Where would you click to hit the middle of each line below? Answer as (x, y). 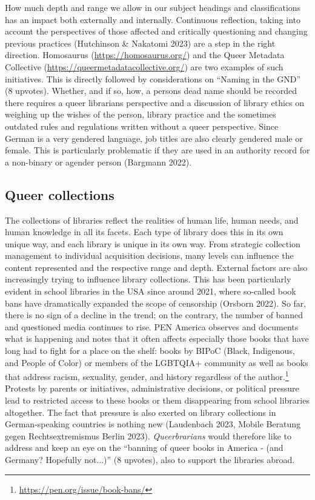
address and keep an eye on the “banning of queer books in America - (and (144, 448)
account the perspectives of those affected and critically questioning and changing (156, 31)
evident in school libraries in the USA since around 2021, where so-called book (151, 291)
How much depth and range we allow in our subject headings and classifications (153, 7)
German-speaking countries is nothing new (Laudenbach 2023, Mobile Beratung (153, 424)
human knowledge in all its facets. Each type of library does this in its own (144, 232)
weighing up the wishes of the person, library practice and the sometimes (141, 114)
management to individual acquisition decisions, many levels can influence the (149, 255)
